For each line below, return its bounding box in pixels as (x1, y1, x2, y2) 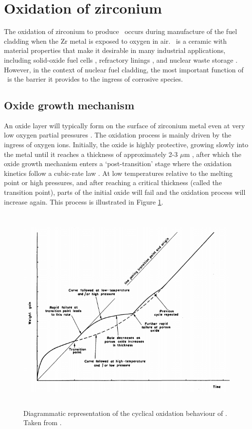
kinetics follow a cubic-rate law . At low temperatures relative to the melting (4, 168, 233, 178)
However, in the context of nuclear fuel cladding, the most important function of (4, 64, 244, 74)
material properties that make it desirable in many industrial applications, (4, 45, 226, 55)
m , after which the (184, 149, 241, 159)
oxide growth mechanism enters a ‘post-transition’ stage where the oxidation (4, 158, 232, 169)
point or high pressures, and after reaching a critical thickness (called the (4, 177, 222, 188)
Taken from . (23, 417, 62, 428)
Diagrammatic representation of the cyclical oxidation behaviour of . (23, 408, 227, 418)
